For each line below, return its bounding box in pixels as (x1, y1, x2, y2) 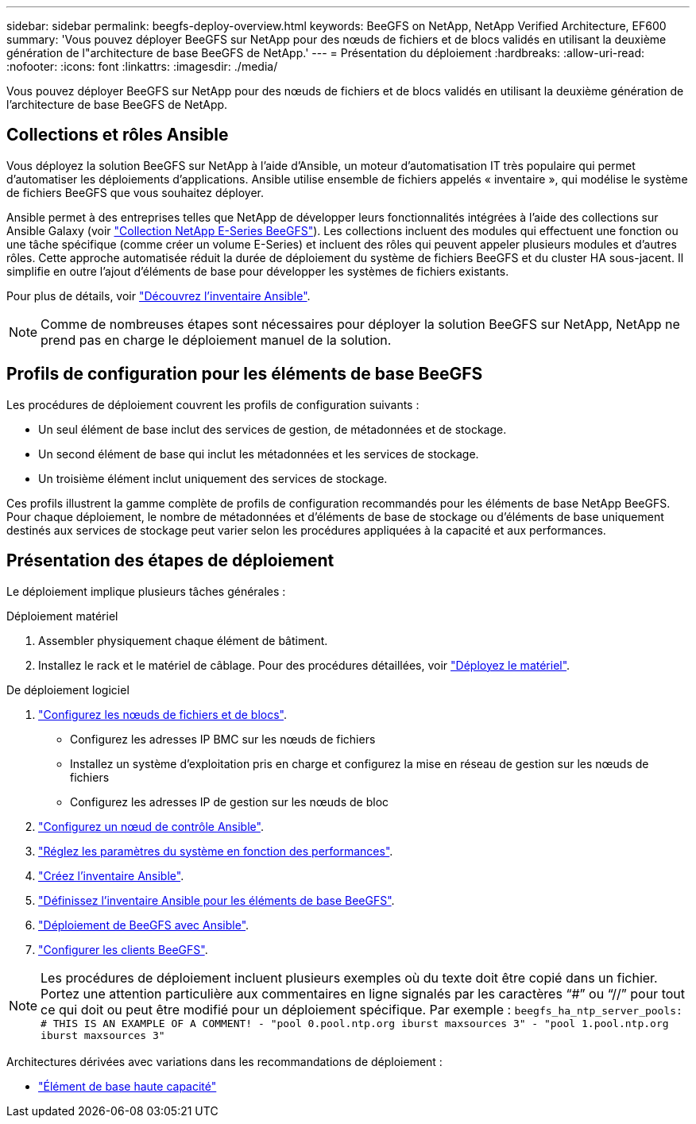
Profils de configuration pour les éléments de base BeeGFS (6, 364, 483, 384)
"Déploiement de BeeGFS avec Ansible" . (38, 917, 249, 932)
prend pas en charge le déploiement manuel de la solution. (41, 331, 392, 348)
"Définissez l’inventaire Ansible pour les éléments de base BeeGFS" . (38, 893, 395, 907)
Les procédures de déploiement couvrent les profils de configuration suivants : (6, 397, 420, 411)
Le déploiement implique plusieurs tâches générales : (6, 584, 286, 598)
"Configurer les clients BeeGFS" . (38, 942, 208, 956)
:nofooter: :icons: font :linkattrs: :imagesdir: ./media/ (6, 60, 278, 73)
